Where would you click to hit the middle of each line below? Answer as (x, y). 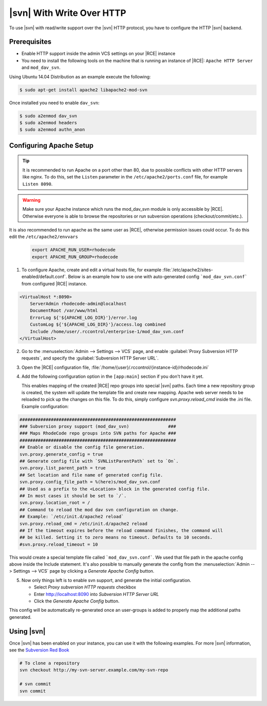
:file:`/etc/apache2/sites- (188, 270)
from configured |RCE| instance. (54, 284)
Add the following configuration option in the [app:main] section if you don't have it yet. (112, 376)
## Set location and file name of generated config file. (91, 475)
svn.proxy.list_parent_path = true (63, 468)
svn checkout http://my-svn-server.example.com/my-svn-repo (94, 670)
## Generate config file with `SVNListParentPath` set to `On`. (99, 461)
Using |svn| (27, 631)
